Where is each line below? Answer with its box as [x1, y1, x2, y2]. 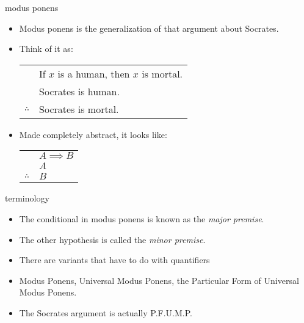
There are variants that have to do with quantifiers [19, 253, 210, 266]
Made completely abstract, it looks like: [19, 128, 167, 140]
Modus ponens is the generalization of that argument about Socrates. [19, 21, 279, 34]
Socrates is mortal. [39, 101, 119, 116]
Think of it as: [19, 42, 73, 55]
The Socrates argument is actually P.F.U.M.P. [19, 306, 192, 319]
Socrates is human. [39, 84, 120, 98]
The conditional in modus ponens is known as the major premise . [19, 212, 264, 225]
